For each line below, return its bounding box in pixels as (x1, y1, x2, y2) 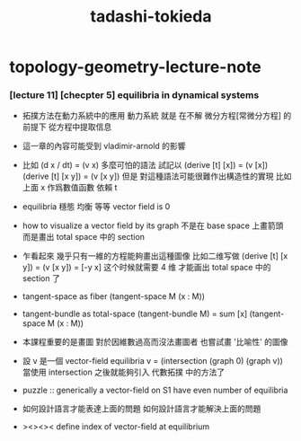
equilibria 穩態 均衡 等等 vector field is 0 (22, 201, 171, 212)
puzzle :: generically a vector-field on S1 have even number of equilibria (22, 384, 288, 396)
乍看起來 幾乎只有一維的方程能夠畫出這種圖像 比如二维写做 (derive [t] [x (22, 251, 288, 261)
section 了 (22, 273, 60, 284)
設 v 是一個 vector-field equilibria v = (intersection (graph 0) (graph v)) (22, 356, 283, 366)
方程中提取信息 (56, 121, 112, 132)
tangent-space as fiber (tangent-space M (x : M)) (22, 291, 205, 302)
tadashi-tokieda (90, 6, 212, 27)
